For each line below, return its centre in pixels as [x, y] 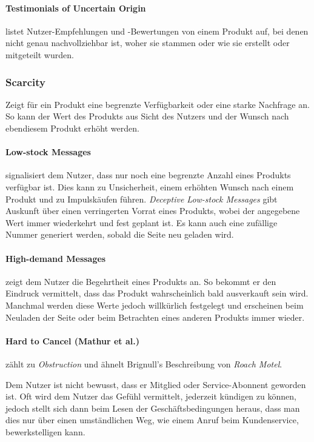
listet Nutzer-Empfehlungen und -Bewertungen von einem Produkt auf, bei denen [157, 31]
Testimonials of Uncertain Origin [76, 8]
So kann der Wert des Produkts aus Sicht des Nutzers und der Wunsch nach [147, 116]
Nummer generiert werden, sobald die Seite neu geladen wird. [120, 234]
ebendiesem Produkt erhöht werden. [72, 128]
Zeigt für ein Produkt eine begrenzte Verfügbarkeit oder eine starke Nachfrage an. [158, 104]
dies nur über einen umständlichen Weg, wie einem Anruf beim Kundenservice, [152, 420]
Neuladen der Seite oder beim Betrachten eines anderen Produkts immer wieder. [155, 317]
